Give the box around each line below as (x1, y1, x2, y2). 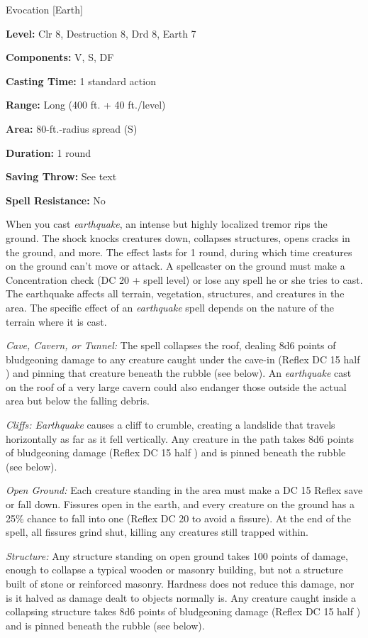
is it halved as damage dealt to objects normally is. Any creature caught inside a (6, 590, 356, 605)
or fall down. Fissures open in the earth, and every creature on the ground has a (6, 497, 355, 512)
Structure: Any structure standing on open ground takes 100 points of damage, (6, 548, 348, 563)
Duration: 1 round (6, 145, 91, 160)
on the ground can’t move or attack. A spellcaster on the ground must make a (6, 258, 345, 273)
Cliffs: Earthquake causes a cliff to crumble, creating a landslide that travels (6, 417, 335, 432)
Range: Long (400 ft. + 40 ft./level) (6, 97, 166, 112)
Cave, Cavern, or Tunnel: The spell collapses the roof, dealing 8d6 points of (6, 338, 336, 353)
